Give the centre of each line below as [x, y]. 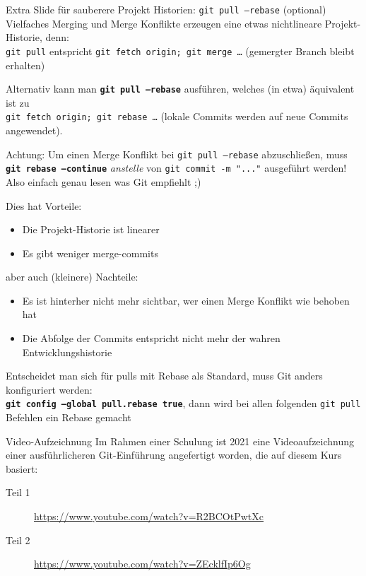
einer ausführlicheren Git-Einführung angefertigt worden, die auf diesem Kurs [174, 455]
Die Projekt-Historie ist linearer [91, 229]
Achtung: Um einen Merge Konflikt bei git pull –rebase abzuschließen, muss [177, 154]
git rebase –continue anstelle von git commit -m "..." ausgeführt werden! [176, 168]
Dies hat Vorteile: [44, 205]
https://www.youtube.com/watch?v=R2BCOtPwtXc [149, 516]
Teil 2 [18, 540]
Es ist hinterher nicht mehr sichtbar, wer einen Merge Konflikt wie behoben [186, 300]
